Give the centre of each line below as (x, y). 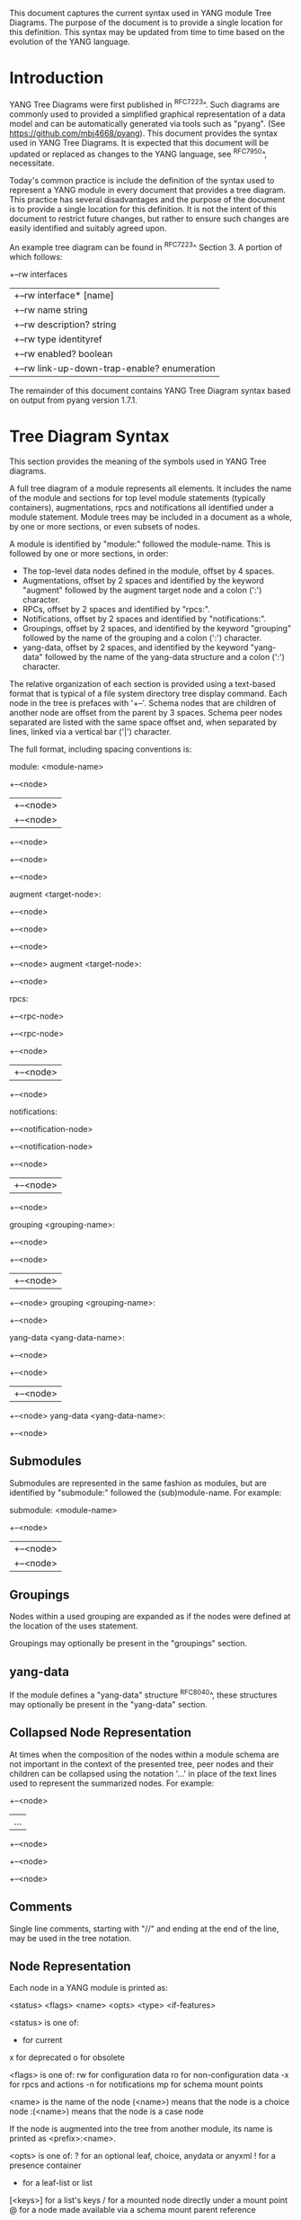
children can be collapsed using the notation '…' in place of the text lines (143, 1773)
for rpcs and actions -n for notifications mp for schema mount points (136, 2084)
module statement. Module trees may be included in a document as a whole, (150, 517)
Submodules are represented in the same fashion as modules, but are (138, 1483)
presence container (45, 2165)
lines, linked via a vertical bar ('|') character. (91, 731)
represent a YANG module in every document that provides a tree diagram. (147, 190)
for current (42, 2040)
